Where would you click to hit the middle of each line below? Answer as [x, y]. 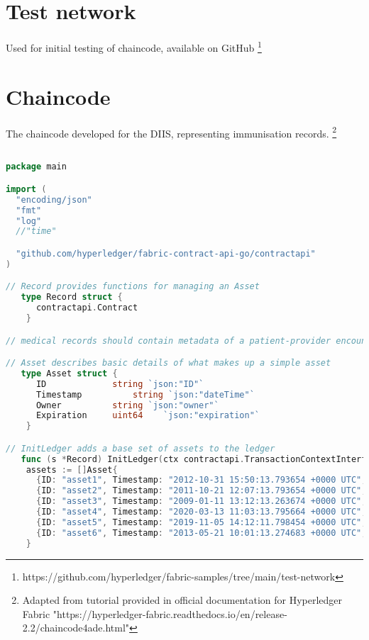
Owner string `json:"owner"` [127, 405]
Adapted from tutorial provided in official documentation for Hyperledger [182, 600]
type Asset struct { [69, 373]
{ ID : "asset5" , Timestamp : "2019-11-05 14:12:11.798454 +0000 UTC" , [201, 522]
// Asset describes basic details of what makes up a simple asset [169, 363]
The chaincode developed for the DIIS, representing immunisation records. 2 [171, 132]
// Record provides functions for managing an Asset [133, 287]
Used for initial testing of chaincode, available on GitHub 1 [134, 46]
